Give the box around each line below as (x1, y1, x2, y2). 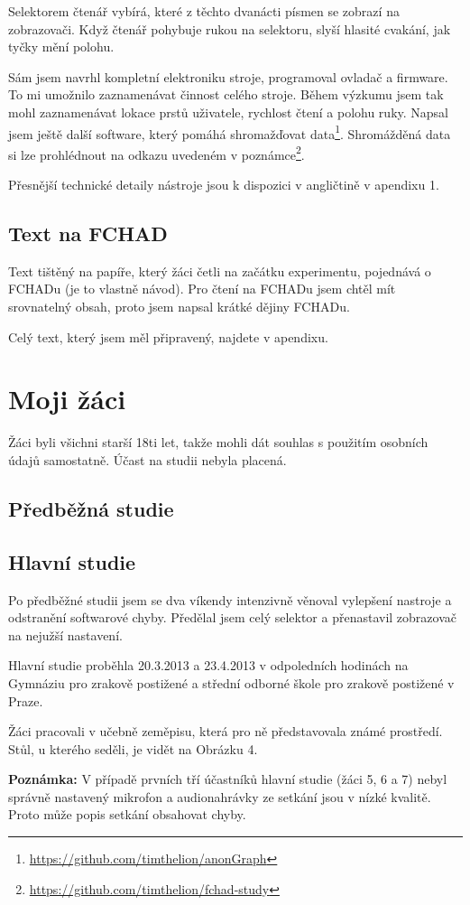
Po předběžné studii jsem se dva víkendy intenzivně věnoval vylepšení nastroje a (8, 590, 452, 609)
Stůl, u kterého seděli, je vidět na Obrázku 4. (8, 739, 258, 758)
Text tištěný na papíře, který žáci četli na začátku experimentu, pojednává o (8, 261, 431, 280)
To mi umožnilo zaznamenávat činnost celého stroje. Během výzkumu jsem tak (8, 85, 444, 104)
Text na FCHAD (8, 219, 168, 247)
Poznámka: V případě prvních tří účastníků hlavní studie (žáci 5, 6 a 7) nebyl (8, 770, 447, 788)
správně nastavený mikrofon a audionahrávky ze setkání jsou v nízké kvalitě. (8, 787, 431, 806)
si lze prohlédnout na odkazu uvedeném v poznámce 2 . (8, 142, 305, 163)
